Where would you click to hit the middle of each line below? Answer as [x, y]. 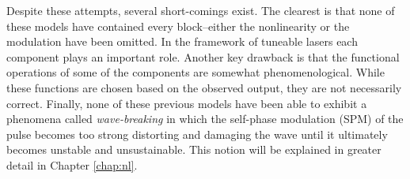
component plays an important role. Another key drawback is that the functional [203, 56]
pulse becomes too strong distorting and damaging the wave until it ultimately [197, 134]
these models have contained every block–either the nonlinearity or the [178, 26]
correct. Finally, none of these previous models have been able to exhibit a [187, 103]
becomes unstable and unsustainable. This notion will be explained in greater [194, 149]
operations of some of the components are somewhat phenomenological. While [196, 72]
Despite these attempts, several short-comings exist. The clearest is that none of [201, 10]
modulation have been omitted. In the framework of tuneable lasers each [182, 41]
